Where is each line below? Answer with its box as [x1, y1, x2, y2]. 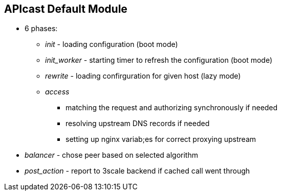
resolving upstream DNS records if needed [66, 119, 210, 128]
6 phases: [25, 24, 58, 33]
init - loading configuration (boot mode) [45, 40, 178, 49]
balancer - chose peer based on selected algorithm [25, 151, 198, 160]
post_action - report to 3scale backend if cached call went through [25, 166, 250, 176]
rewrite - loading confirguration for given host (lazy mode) [45, 71, 241, 81]
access [45, 87, 70, 96]
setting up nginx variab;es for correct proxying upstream [66, 135, 256, 144]
